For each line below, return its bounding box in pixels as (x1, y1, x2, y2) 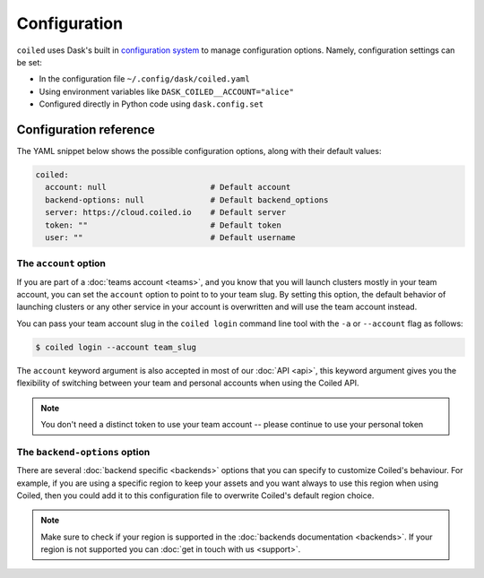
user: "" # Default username (45, 232, 296, 242)
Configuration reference (16, 122, 156, 137)
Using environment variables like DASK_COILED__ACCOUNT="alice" (39, 86, 295, 97)
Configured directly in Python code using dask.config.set (39, 99, 264, 109)
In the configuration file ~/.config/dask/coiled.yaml (39, 73, 250, 84)
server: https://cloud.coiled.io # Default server (45, 207, 287, 218)
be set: (16, 56, 42, 67)
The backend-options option (16, 445, 151, 458)
